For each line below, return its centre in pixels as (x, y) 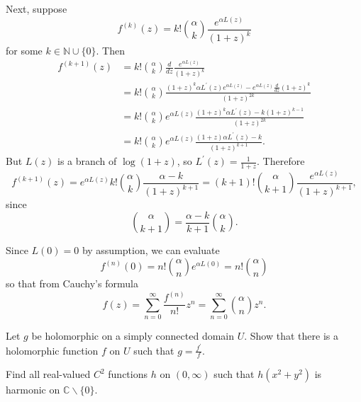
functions (128, 374)
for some (24, 51)
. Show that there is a (291, 335)
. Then (111, 51)
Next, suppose (37, 8)
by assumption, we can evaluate (151, 250)
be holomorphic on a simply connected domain (133, 335)
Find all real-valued (48, 374)
